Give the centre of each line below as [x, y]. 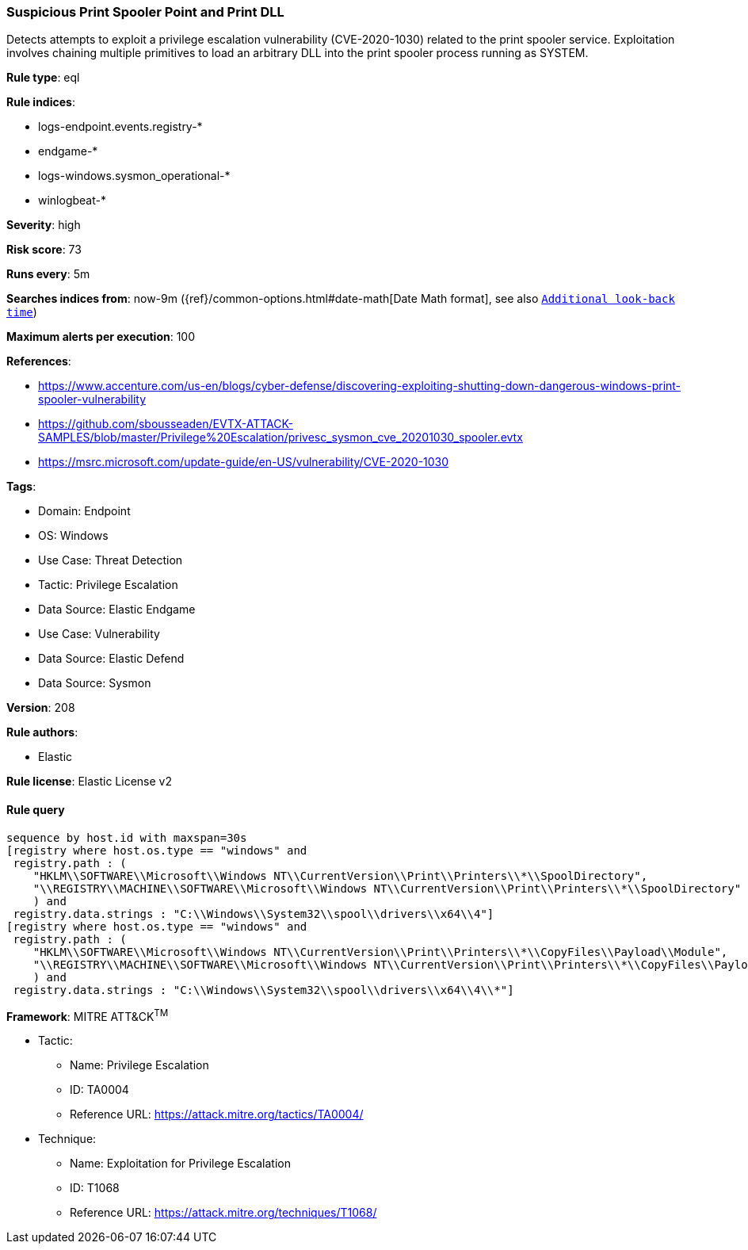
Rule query [36, 809]
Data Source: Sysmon [95, 683]
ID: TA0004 [99, 1090]
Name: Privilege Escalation [139, 1065]
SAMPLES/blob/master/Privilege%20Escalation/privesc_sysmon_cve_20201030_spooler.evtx [280, 438]
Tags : [21, 487]
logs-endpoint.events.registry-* [120, 127]
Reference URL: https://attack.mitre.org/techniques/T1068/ [223, 1213]
